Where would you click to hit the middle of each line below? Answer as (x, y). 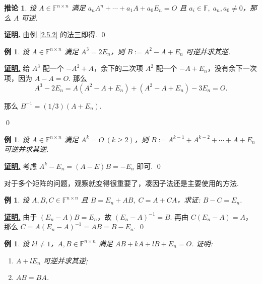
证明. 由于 (21, 216)
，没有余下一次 (232, 68)
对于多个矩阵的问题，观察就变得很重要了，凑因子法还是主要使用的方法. (121, 183)
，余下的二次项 (119, 68)
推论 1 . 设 (20, 8)
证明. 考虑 (21, 166)
